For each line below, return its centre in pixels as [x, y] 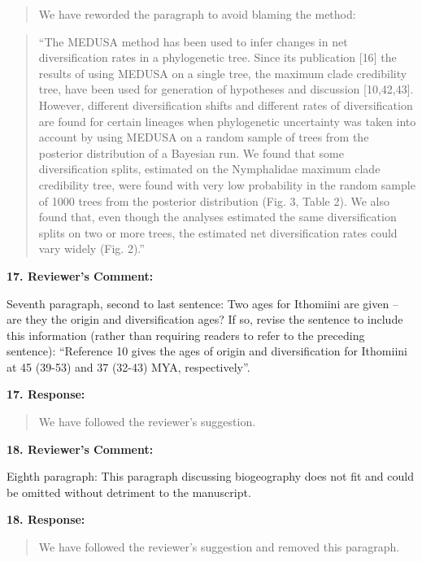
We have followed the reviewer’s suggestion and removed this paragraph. [219, 547]
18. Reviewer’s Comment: [80, 449]
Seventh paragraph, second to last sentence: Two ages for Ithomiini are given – [202, 303]
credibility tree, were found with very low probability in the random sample [227, 184]
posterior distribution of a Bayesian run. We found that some [191, 152]
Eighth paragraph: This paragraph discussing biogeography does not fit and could [210, 476]
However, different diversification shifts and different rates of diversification [226, 105]
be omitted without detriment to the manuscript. [129, 492]
